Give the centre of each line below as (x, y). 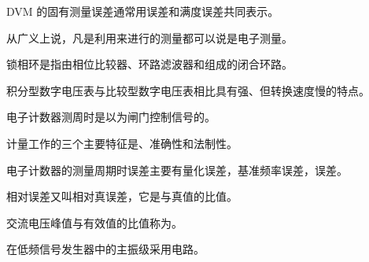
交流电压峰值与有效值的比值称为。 (94, 222)
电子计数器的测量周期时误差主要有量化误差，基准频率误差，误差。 (177, 170)
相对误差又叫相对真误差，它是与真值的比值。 (122, 196)
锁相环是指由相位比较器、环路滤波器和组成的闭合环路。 (149, 64)
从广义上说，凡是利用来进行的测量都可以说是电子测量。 (149, 37)
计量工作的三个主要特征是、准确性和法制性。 (122, 143)
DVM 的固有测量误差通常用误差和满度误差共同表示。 (143, 11)
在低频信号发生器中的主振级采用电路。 (105, 249)
